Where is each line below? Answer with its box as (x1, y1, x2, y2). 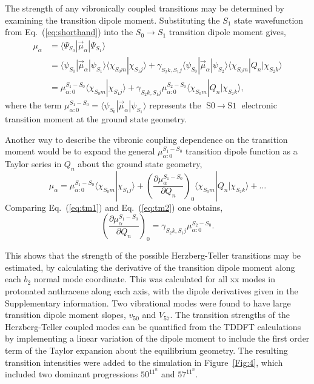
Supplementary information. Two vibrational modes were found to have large (5, 296, 291, 309)
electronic (241, 98, 277, 111)
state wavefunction (234, 13, 304, 26)
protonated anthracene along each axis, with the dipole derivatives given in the (5, 285, 298, 297)
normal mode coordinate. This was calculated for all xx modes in (33, 273, 276, 285)
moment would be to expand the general (5, 145, 155, 157)
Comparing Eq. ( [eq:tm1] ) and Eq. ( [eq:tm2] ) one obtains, (5, 200, 223, 213)
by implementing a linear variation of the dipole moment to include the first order (5, 332, 310, 345)
